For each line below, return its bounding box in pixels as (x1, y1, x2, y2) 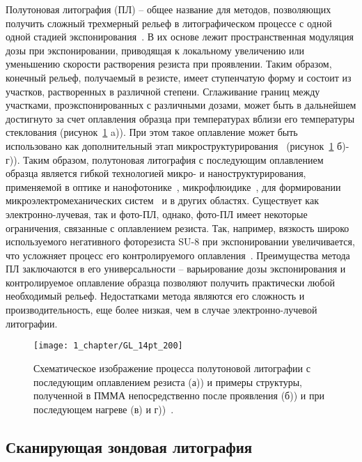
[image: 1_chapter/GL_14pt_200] (33, 341, 183, 351)
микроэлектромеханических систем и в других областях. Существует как (6, 193, 319, 208)
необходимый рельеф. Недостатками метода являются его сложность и (6, 288, 305, 303)
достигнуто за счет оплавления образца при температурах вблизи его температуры (6, 111, 355, 125)
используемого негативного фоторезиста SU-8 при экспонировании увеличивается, (6, 234, 355, 249)
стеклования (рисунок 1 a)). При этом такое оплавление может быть (6, 125, 298, 139)
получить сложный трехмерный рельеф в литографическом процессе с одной (6, 15, 332, 30)
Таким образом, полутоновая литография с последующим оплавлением (23, 152, 324, 167)
